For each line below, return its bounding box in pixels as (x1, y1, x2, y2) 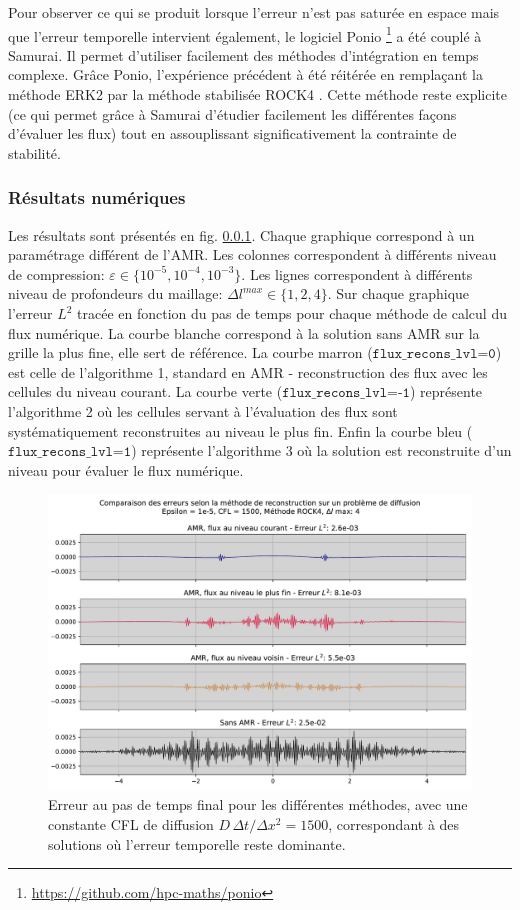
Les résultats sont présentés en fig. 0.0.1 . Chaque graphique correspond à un (8, 224, 475, 245)
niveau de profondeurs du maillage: (8, 283, 223, 304)
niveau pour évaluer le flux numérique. (8, 459, 244, 480)
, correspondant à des (328, 814, 460, 834)
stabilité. (8, 142, 61, 163)
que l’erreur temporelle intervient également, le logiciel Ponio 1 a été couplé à (8, 22, 482, 46)
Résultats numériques (8, 185, 186, 210)
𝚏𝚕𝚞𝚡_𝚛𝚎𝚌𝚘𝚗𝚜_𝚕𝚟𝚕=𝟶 (372, 347, 496, 362)
